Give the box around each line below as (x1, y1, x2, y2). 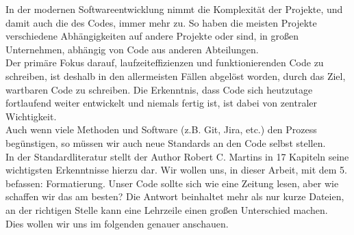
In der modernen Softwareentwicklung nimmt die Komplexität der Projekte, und (5, 2, 343, 16)
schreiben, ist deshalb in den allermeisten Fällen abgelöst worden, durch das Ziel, (5, 68, 346, 83)
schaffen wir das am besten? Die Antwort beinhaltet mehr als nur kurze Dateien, (5, 189, 344, 204)
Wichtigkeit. (5, 109, 57, 123)
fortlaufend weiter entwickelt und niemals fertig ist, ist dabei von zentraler (5, 96, 318, 110)
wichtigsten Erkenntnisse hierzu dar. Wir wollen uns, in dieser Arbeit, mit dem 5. (5, 163, 347, 177)
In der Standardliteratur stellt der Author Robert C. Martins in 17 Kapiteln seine (5, 149, 349, 163)
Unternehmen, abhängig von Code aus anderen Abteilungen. (5, 42, 259, 56)
